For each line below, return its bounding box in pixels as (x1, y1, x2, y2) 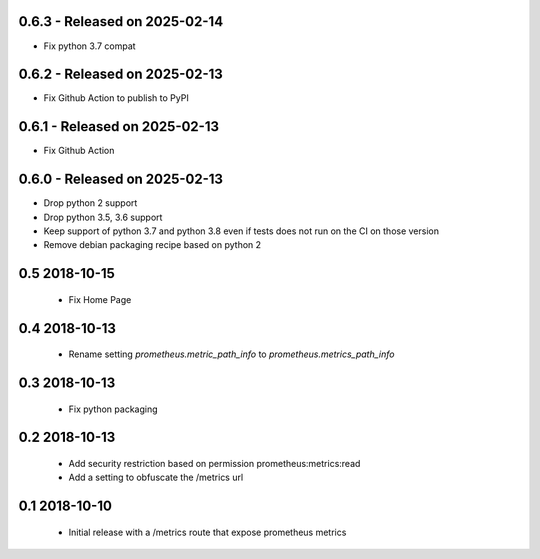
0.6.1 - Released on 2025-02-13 (18, 118, 220, 135)
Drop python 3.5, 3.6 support (43, 211, 163, 223)
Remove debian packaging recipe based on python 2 (43, 239, 262, 251)
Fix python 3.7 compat (43, 40, 136, 52)
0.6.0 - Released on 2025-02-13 (18, 171, 224, 188)
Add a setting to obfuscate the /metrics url (68, 471, 244, 484)
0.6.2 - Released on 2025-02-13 (18, 66, 224, 83)
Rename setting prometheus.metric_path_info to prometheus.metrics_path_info (68, 348, 395, 360)
